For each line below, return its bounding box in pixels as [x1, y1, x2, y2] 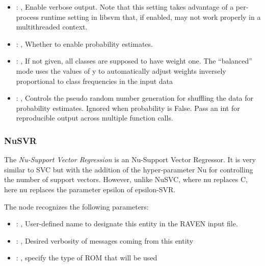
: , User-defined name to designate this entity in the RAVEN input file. [16, 218, 238, 229]
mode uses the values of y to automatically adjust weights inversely [16, 65, 226, 76]
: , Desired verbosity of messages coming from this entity [16, 235, 194, 246]
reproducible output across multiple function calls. [16, 112, 173, 123]
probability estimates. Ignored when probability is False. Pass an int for [16, 102, 240, 113]
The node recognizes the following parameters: [4, 201, 149, 212]
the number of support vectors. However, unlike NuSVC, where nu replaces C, [4, 174, 248, 185]
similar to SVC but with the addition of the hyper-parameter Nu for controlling [4, 164, 253, 174]
